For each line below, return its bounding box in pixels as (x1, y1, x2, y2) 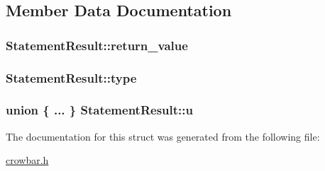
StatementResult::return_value (6, 36, 188, 54)
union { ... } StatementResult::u (6, 101, 193, 119)
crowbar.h (6, 153, 49, 167)
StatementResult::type (6, 69, 137, 86)
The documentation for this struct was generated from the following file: (6, 129, 320, 143)
